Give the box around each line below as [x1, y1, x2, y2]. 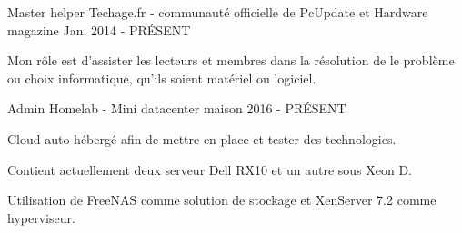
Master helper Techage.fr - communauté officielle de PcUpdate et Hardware [7, 3, 428, 21]
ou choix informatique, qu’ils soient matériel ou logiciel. [7, 68, 316, 87]
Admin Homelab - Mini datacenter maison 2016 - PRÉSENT [7, 99, 346, 118]
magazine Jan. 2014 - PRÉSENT [7, 20, 191, 39]
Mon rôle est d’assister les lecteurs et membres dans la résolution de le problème [7, 51, 455, 70]
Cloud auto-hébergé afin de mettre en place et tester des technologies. [7, 129, 397, 148]
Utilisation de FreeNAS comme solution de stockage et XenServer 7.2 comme [7, 190, 437, 209]
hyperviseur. [7, 208, 75, 227]
